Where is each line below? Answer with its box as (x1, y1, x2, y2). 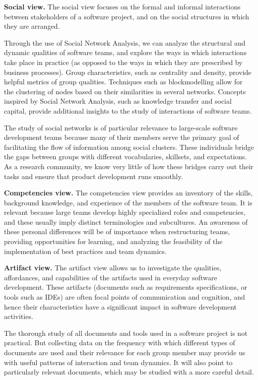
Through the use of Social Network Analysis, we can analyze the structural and (4, 37, 246, 48)
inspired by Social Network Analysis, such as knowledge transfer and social (4, 96, 232, 106)
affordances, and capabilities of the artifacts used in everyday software (4, 272, 217, 282)
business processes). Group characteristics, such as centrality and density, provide (4, 66, 252, 77)
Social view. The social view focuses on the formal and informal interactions (4, 1, 241, 11)
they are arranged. (4, 21, 60, 31)
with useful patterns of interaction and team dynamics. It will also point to (4, 357, 233, 367)
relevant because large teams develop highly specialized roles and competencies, (4, 207, 246, 217)
